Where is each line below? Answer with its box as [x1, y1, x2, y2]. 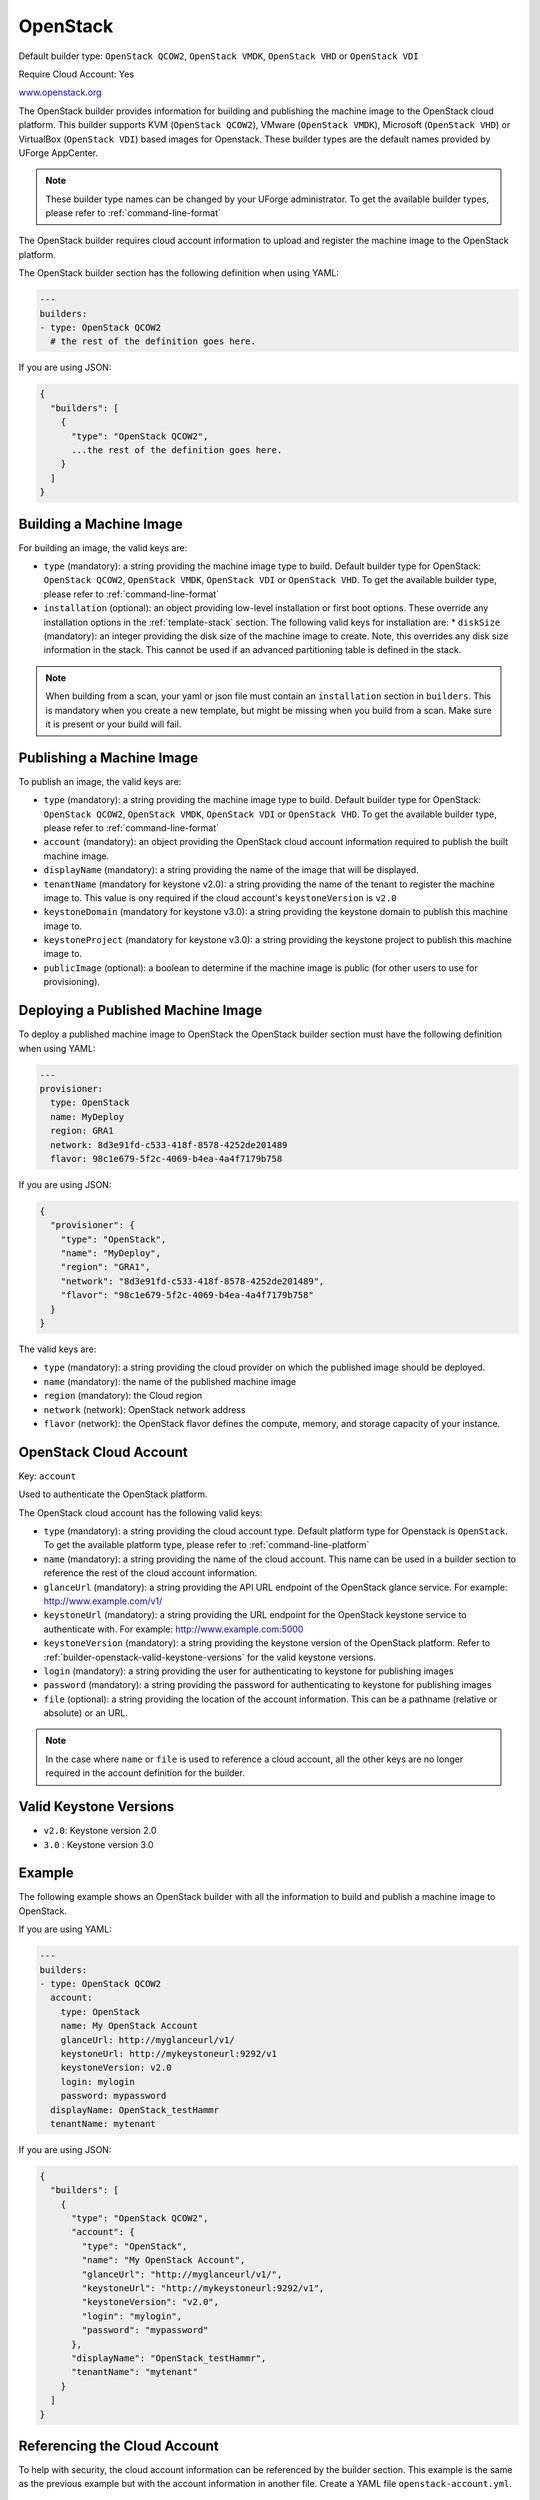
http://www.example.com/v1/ [43, 1595, 163, 1607]
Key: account [18, 1470, 77, 1482]
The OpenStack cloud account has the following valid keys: [18, 1506, 263, 1519]
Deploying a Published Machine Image [18, 1002, 263, 1019]
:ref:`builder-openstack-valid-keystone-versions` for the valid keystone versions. [43, 1651, 377, 1663]
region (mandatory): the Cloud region [43, 1390, 203, 1402]
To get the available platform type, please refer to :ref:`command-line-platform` [43, 1539, 370, 1551]
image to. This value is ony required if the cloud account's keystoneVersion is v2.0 [43, 891, 397, 904]
